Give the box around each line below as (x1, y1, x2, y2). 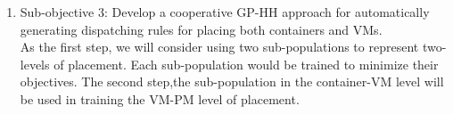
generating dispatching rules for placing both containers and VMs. (20, 20, 383, 38)
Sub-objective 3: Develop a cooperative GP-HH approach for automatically (20, 3, 430, 20)
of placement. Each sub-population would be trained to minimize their (54, 54, 439, 73)
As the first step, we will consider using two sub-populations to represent (20, 37, 419, 56)
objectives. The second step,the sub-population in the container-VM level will (20, 72, 444, 91)
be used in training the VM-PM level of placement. (20, 89, 300, 108)
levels (20, 54, 50, 73)
